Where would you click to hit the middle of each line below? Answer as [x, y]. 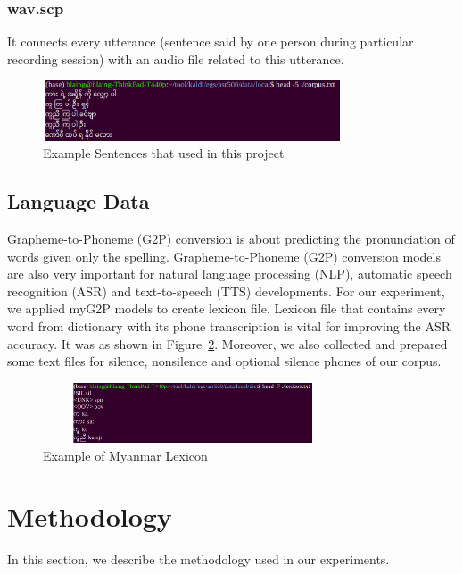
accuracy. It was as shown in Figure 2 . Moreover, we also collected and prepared [227, 343]
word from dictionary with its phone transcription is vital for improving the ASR [229, 325]
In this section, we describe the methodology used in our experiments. [198, 559]
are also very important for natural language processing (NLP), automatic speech [230, 274]
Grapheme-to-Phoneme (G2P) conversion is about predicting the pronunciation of [231, 238]
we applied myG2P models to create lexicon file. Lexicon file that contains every [227, 308]
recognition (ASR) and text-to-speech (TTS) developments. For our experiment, [226, 291]
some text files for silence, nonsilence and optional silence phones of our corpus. [224, 361]
